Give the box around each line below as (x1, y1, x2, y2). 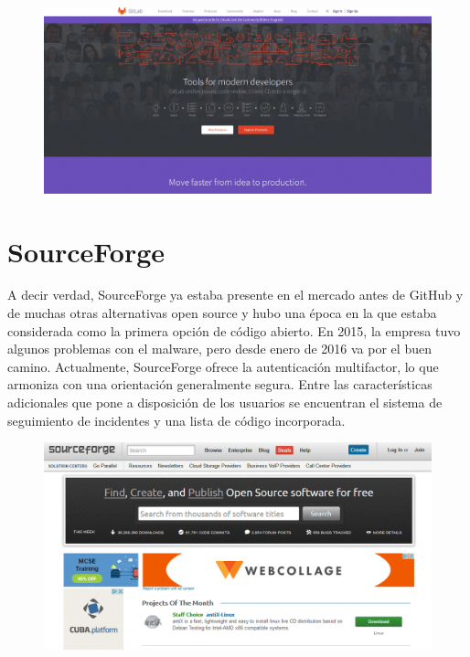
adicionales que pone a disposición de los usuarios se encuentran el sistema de (7, 393, 443, 411)
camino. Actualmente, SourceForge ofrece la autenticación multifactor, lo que (7, 356, 439, 376)
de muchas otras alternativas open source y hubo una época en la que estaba (7, 303, 437, 323)
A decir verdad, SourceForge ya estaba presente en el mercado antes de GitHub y (7, 285, 464, 304)
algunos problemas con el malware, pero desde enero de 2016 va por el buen (7, 339, 432, 358)
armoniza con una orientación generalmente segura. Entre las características (7, 375, 433, 394)
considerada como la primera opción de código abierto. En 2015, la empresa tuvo (7, 321, 461, 340)
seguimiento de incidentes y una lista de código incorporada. (7, 410, 346, 429)
